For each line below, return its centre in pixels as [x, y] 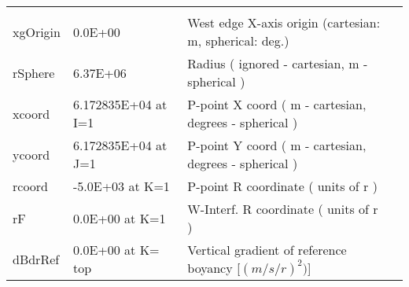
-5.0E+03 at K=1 [121, 186]
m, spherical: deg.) [238, 40]
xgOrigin [37, 31]
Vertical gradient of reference [267, 250]
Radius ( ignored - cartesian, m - [278, 63]
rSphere [34, 72]
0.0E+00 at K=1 [119, 218]
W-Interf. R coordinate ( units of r [283, 209]
